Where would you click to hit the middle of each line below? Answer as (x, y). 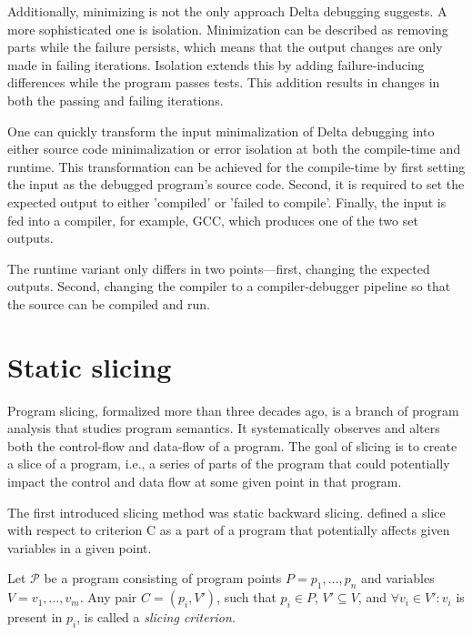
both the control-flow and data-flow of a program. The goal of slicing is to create (232, 445)
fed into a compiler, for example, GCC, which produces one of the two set (213, 220)
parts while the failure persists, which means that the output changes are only (225, 47)
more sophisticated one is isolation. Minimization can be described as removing (228, 29)
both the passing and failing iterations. (115, 100)
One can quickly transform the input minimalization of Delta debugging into (221, 131)
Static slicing (90, 366)
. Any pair (108, 597)
